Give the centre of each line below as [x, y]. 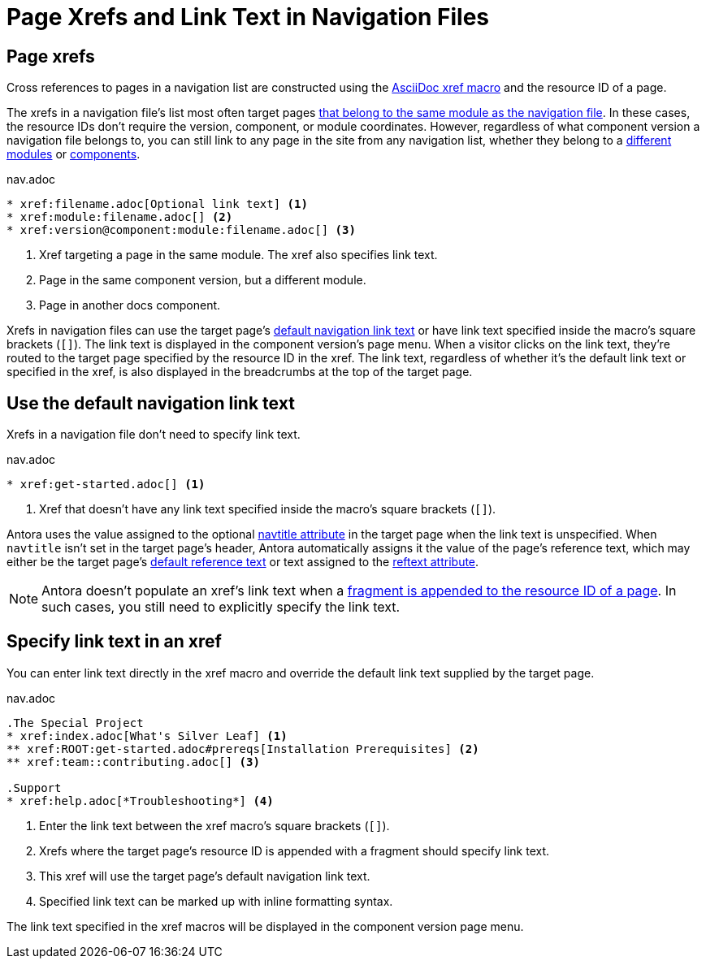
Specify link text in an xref [114, 642]
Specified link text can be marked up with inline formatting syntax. [216, 901]
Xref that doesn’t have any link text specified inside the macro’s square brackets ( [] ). [268, 509]
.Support [34, 788]
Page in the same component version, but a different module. [203, 280]
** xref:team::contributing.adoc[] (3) [133, 762]
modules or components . [74, 154]
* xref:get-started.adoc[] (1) [106, 485]
